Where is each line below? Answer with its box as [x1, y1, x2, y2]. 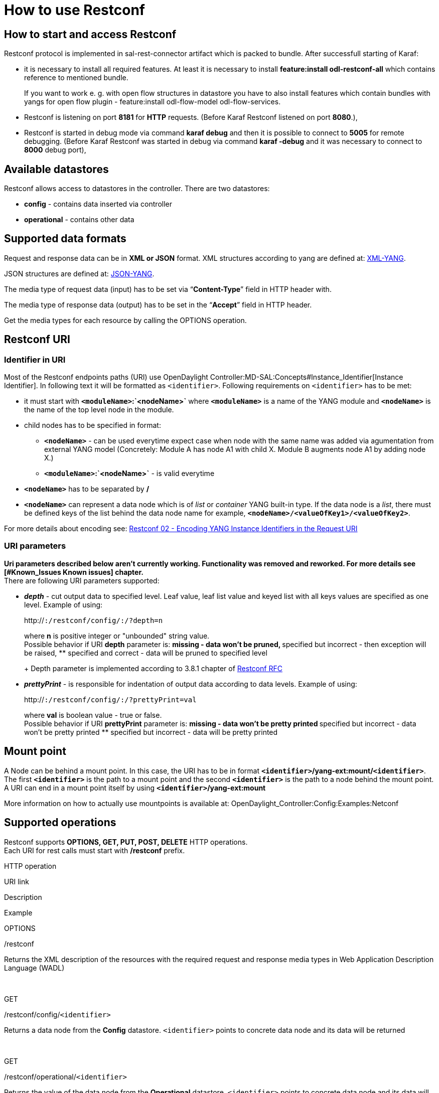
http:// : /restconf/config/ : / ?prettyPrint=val [24, 695, 197, 704]
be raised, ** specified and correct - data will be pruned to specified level [24, 648, 267, 657]
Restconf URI [4, 333, 70, 346]
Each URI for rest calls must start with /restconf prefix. [4, 846, 185, 855]
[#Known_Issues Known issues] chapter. [4, 567, 143, 576]
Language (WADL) [4, 963, 65, 972]
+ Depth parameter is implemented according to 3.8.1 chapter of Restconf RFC [24, 664, 282, 673]
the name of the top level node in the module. [24, 405, 174, 414]
